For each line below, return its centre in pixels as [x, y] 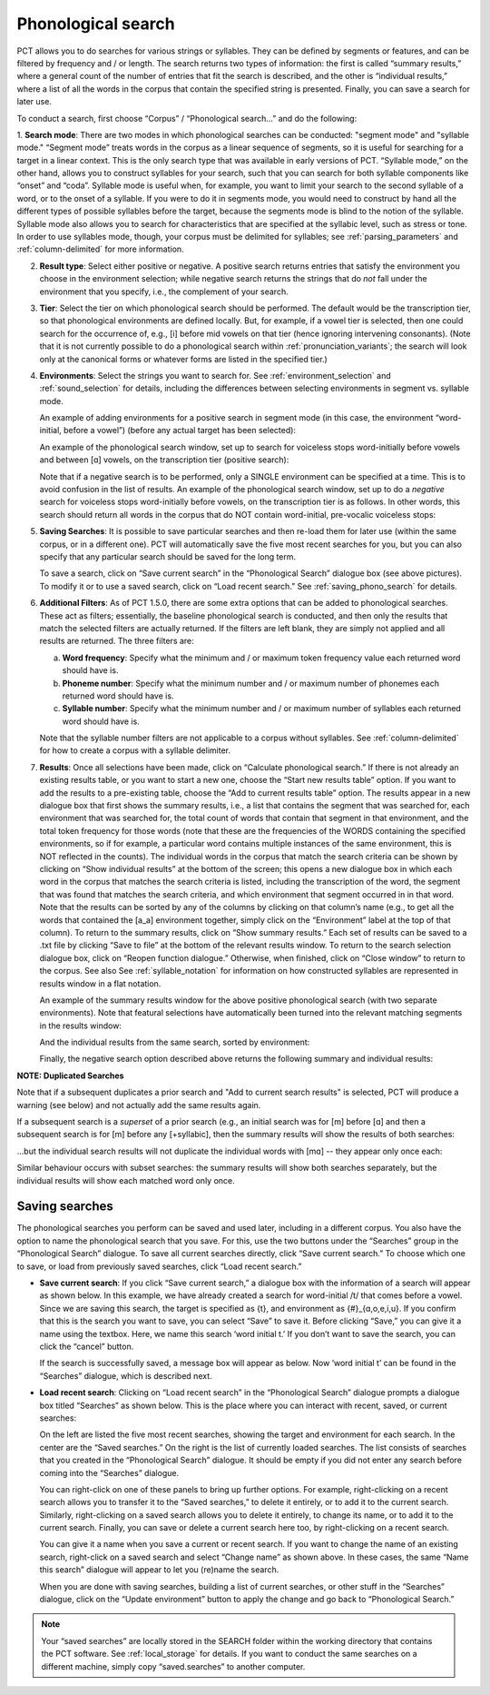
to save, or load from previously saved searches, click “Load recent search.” [159, 1266]
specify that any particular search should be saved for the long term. [168, 557]
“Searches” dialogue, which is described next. [126, 1375]
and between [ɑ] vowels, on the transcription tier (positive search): [164, 460]
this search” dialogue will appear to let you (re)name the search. [159, 1570]
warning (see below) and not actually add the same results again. [139, 1105]
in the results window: [81, 1026]
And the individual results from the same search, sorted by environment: [175, 1042]
